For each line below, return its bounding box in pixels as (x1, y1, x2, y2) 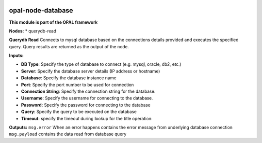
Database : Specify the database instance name (21, 75, 116, 81)
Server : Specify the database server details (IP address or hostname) (21, 68, 160, 74)
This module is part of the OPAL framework (9, 19, 98, 25)
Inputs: (9, 53, 24, 58)
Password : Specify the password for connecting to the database (21, 102, 150, 108)
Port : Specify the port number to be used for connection (21, 82, 134, 87)
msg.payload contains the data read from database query (9, 131, 127, 137)
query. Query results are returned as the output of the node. (9, 43, 129, 49)
